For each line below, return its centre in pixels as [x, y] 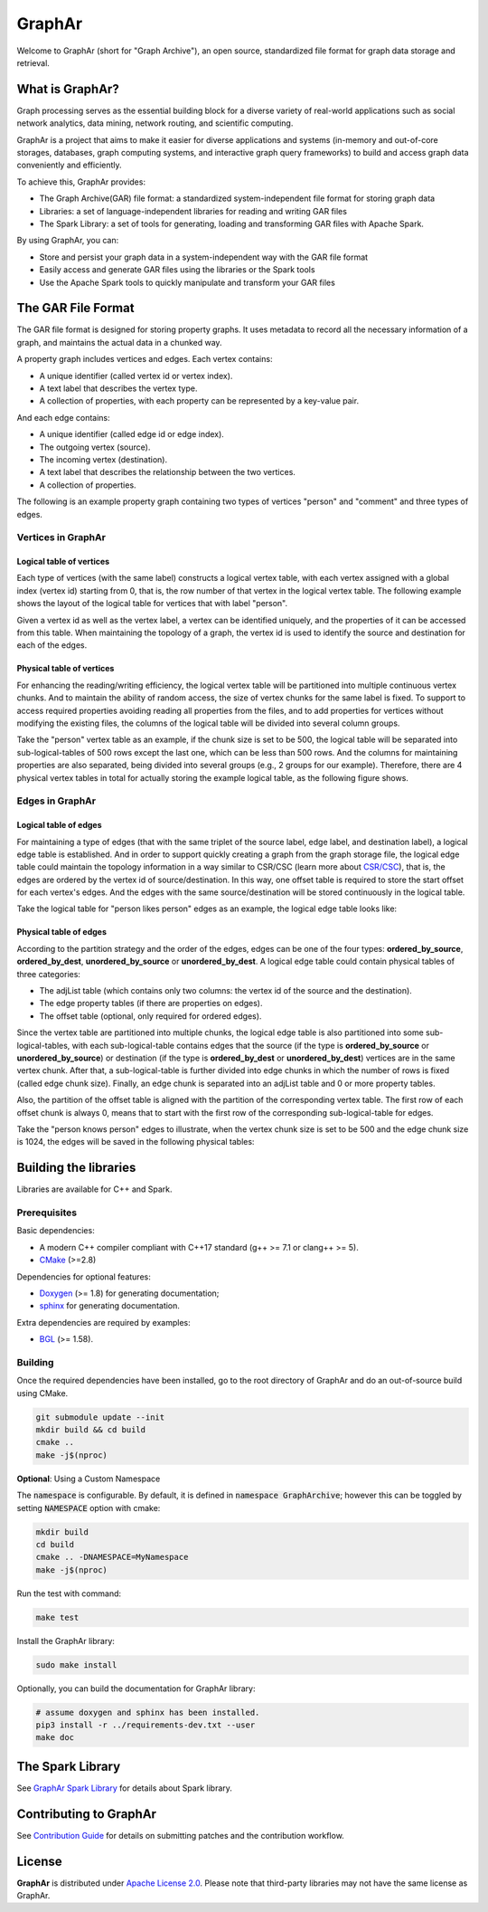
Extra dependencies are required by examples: [104, 1322]
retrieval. [33, 62]
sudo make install [76, 1665]
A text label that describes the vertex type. [118, 388]
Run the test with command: [69, 1593]
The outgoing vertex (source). [95, 447]
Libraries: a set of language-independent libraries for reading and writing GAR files [193, 211]
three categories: [49, 974]
